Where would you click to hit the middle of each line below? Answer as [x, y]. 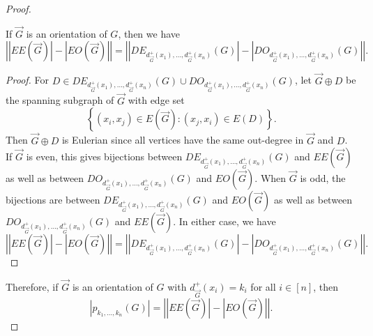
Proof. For [28, 80]
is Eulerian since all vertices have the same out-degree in [183, 140]
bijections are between [53, 200]
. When [271, 178]
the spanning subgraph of [60, 100]
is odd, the [323, 178]
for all [263, 286]
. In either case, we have [224, 221]
